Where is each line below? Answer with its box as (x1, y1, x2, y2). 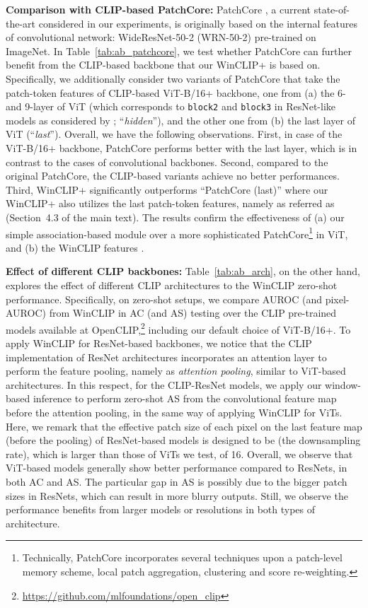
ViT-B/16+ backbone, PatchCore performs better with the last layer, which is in (6, 141, 357, 155)
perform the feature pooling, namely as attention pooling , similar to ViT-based (6, 363, 346, 378)
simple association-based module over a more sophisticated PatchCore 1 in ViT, (6, 224, 348, 241)
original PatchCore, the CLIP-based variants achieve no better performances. (6, 168, 340, 183)
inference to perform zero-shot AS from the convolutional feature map (33, 391, 337, 406)
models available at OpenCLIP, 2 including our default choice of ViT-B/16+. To (6, 320, 351, 337)
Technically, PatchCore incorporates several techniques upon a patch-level (22, 550, 343, 565)
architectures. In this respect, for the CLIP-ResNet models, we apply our (6, 377, 322, 392)
